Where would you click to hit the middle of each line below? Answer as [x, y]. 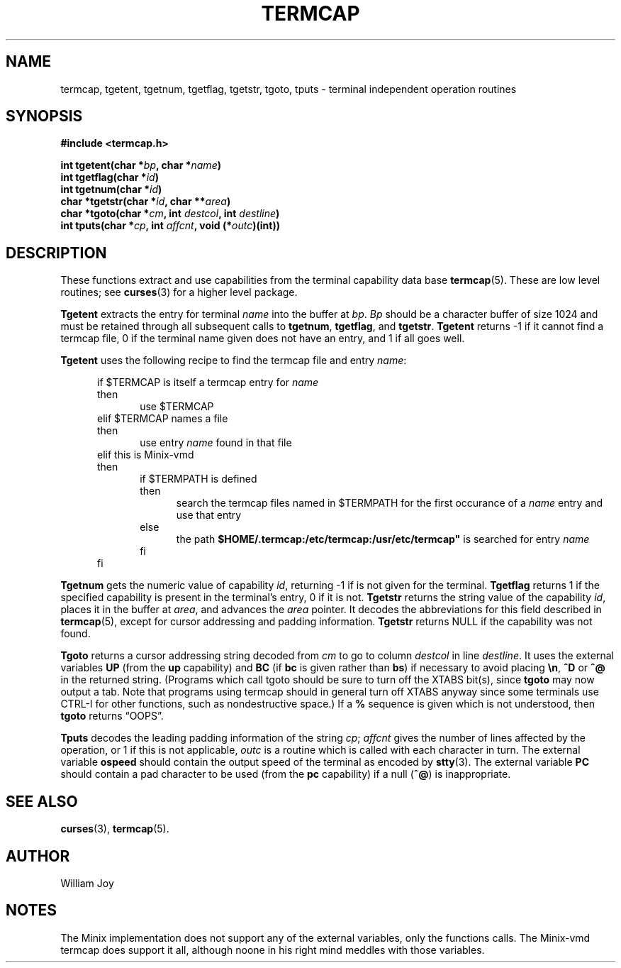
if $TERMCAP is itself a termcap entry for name [208, 383]
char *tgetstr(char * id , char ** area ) [146, 202]
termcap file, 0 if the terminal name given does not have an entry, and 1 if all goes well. [263, 339]
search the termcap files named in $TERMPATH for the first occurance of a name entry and [390, 503]
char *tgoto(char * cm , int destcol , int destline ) [170, 214]
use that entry [209, 515]
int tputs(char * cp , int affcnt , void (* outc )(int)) [170, 226]
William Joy [87, 883]
